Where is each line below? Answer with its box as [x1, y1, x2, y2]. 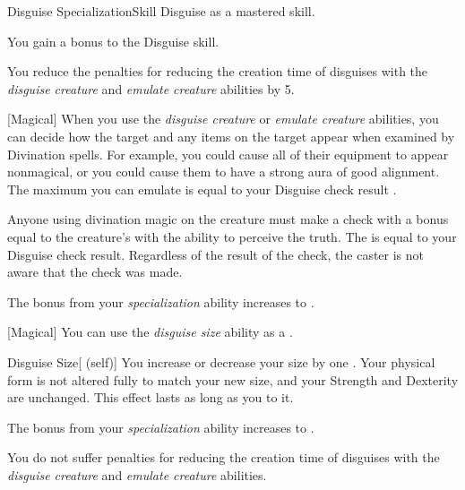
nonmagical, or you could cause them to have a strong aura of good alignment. [7, 162, 440, 181]
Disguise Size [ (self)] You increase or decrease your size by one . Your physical [7, 352, 435, 371]
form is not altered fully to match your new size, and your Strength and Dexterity [7, 370, 459, 389]
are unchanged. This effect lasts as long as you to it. [7, 388, 294, 407]
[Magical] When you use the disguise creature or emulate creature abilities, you [7, 109, 439, 128]
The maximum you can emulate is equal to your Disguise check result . [7, 179, 397, 198]
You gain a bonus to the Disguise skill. [7, 31, 220, 50]
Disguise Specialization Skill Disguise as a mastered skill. [7, 2, 315, 20]
